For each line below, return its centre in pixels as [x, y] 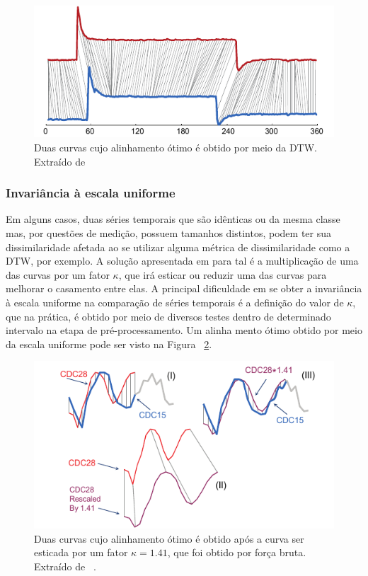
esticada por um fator [81, 552]
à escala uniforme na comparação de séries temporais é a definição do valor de [175, 303]
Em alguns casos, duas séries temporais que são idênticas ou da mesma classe [173, 219]
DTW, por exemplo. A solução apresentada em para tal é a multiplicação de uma [182, 261]
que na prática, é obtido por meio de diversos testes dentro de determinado [168, 316]
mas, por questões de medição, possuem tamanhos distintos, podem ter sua [169, 233]
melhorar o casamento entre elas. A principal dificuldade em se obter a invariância [184, 288]
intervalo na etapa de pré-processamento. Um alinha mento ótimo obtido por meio [184, 330]
